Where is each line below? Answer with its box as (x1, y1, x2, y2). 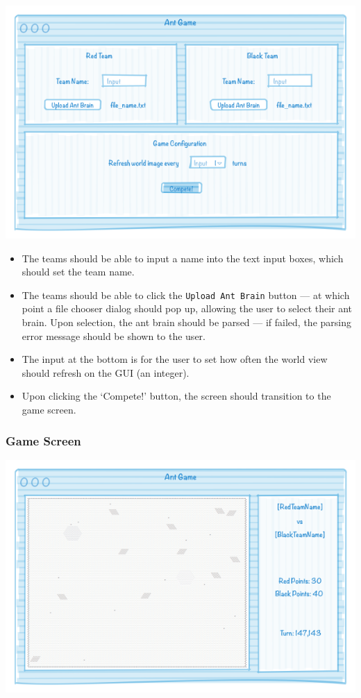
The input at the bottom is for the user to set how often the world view (22, 352, 328, 366)
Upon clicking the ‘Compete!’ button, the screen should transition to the (22, 389, 331, 403)
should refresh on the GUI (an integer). (22, 365, 190, 380)
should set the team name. (22, 264, 135, 279)
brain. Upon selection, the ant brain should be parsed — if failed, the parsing (22, 315, 351, 330)
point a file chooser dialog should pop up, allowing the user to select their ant (22, 301, 353, 316)
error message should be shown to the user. (22, 328, 205, 343)
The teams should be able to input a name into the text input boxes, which (22, 250, 344, 265)
